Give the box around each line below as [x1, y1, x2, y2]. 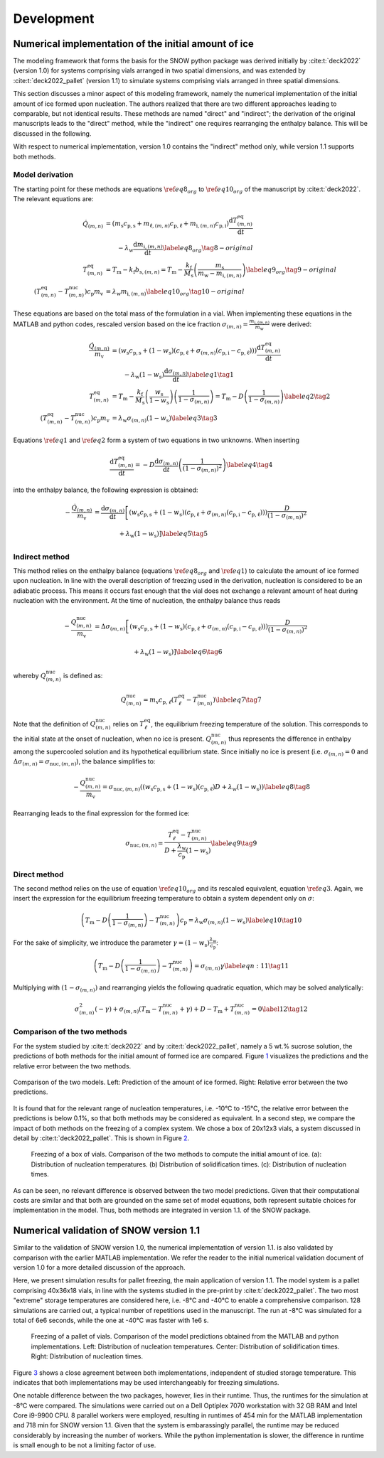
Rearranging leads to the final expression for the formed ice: [13, 809, 190, 818]
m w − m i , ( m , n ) [198, 269, 242, 279]
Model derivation [13, 170, 74, 180]
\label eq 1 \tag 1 [187, 370, 234, 379]
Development [13, 11, 95, 26]
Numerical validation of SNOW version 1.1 [13, 1225, 201, 1237]
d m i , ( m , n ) [132, 240, 163, 250]
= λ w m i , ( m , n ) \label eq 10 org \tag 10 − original [105, 287, 245, 297]
